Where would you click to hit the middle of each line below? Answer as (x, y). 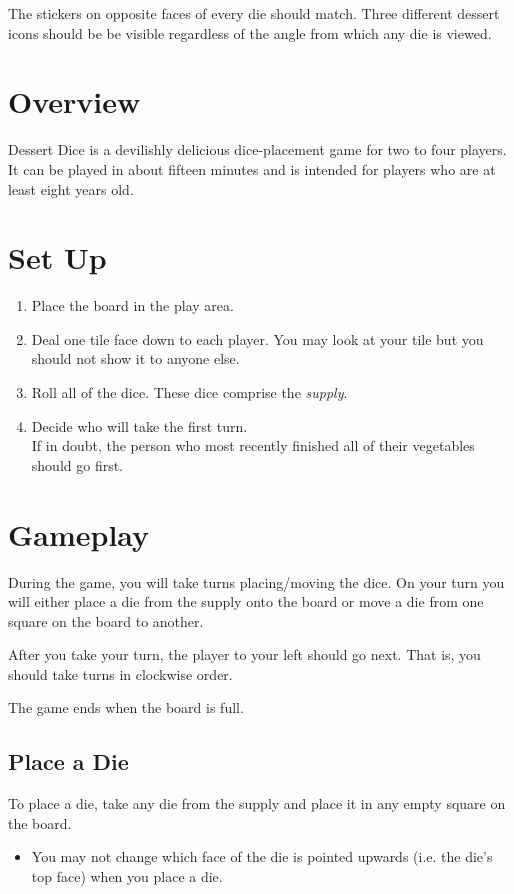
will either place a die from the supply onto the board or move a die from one (246, 601)
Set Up (57, 257)
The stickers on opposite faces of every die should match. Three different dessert (254, 13)
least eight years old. (71, 188)
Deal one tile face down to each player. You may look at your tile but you (257, 338)
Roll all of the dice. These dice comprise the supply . (189, 392)
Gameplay (79, 533)
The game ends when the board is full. (126, 707)
